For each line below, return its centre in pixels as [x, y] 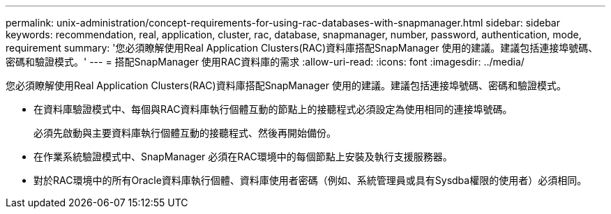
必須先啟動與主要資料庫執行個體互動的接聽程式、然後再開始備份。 [185, 133]
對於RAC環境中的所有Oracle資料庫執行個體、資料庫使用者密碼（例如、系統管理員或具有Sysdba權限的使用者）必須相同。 [310, 180]
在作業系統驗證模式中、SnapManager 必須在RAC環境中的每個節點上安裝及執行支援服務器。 [243, 156]
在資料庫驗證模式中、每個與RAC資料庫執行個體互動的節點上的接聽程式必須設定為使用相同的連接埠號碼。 [273, 109]
